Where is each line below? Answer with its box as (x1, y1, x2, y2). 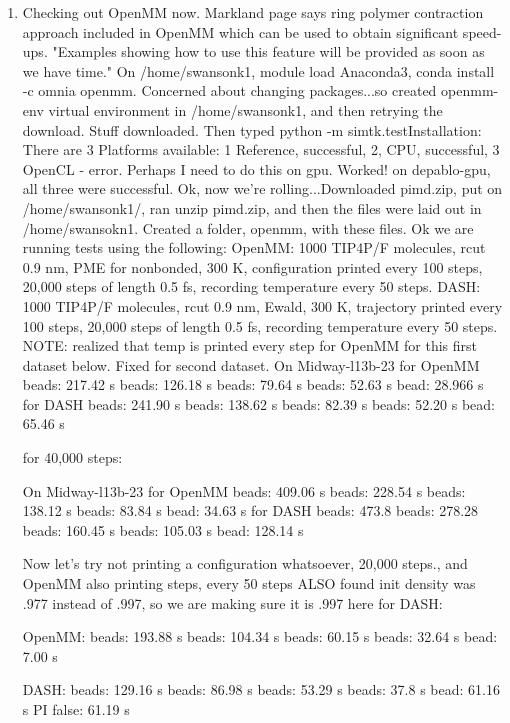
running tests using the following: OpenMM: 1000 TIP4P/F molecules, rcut (22, 237, 486, 258)
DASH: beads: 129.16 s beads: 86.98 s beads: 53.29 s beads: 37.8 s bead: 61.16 (22, 679, 500, 700)
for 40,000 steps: (22, 447, 123, 468)
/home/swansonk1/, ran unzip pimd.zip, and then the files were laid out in (22, 197, 482, 218)
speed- (462, 21, 502, 42)
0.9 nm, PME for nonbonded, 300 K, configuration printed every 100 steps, (22, 256, 483, 277)
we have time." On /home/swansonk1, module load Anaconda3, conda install (22, 60, 495, 81)
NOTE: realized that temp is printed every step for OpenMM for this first (22, 335, 477, 356)
